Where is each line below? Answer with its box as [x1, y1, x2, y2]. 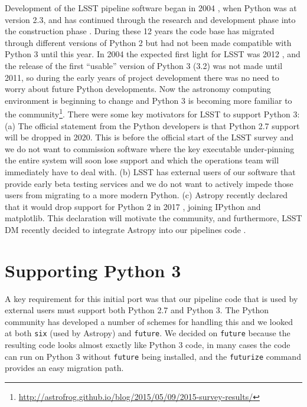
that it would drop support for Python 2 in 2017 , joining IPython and [5, 200, 261, 212]
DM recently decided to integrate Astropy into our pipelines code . [5, 223, 246, 235]
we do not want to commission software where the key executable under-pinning [5, 142, 295, 155]
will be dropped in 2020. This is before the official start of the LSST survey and [5, 131, 294, 143]
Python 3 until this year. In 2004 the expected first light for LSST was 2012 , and [5, 48, 301, 60]
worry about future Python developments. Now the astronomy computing [5, 83, 271, 95]
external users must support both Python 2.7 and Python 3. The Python [5, 304, 269, 316]
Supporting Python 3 [5, 258, 181, 282]
